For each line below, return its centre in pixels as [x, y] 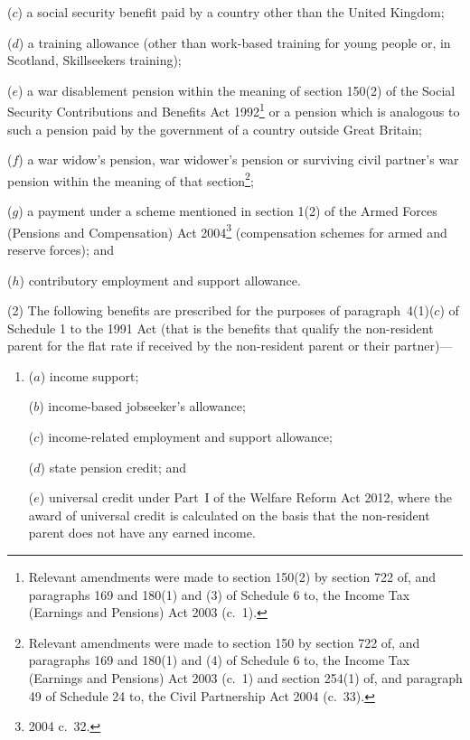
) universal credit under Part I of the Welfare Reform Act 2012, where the [245, 497]
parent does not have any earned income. [142, 533]
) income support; [89, 375]
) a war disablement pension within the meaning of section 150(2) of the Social [236, 90]
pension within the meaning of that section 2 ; [131, 179]
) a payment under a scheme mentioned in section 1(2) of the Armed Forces [228, 211]
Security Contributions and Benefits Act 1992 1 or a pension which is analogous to [234, 110]
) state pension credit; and [113, 467]
